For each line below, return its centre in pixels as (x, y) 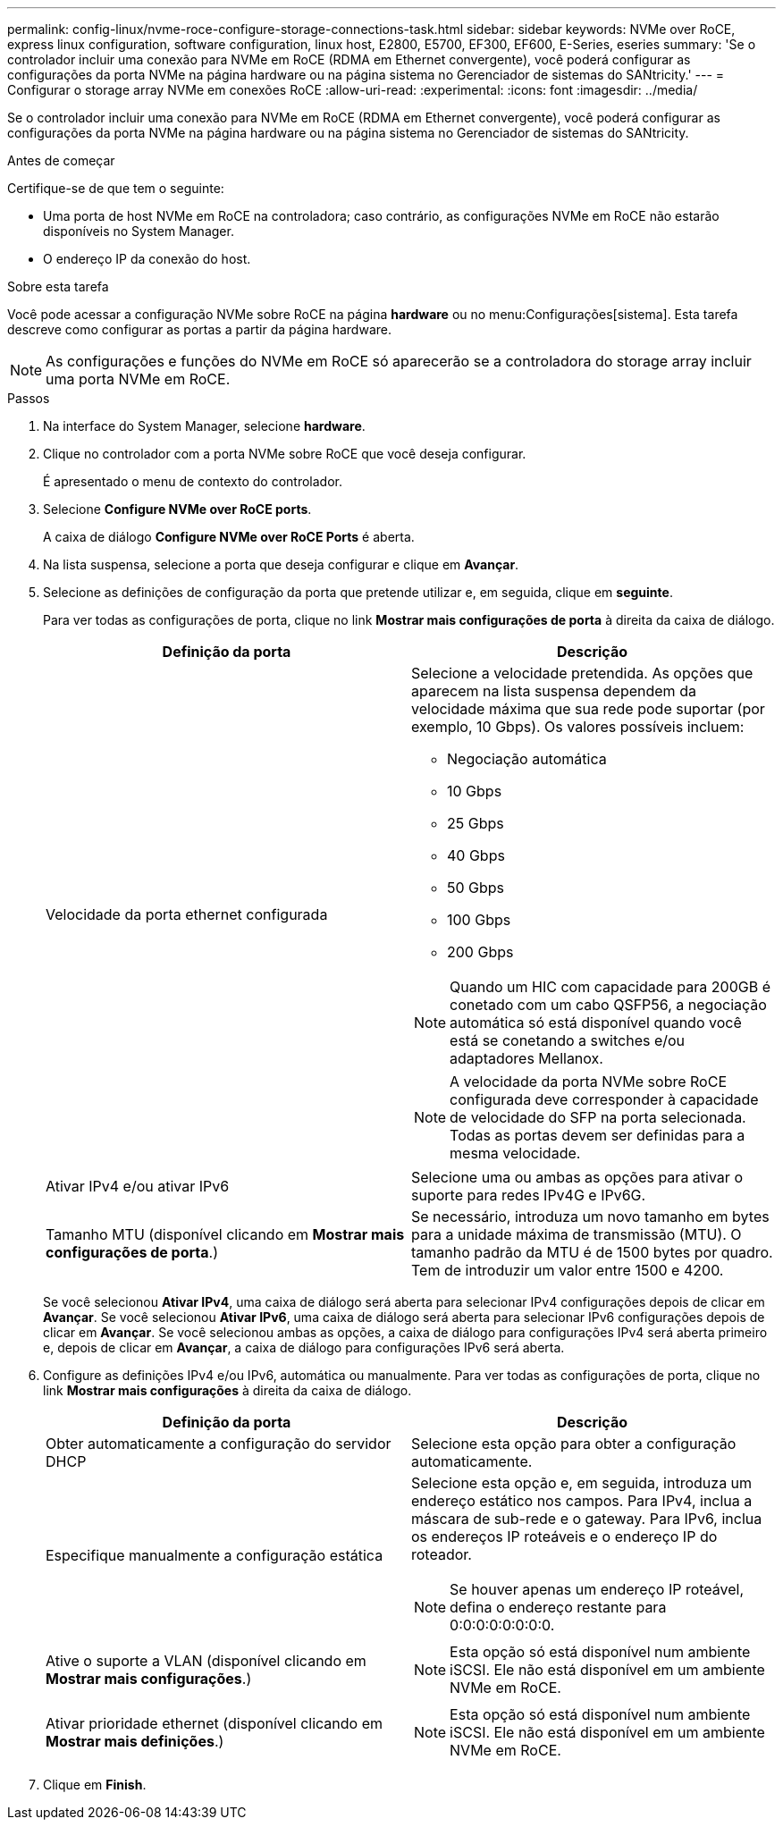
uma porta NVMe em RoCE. (138, 379)
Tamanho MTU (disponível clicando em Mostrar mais (225, 1234)
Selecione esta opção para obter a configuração (574, 1444)
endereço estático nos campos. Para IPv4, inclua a (582, 1501)
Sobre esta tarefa (58, 286)
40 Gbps (476, 855)
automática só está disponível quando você (596, 1023)
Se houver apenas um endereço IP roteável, (597, 1589)
